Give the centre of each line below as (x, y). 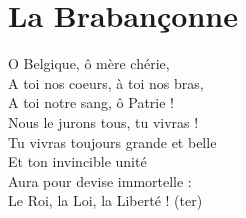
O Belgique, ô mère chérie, (89, 63)
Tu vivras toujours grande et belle (112, 141)
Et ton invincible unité (77, 161)
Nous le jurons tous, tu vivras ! (103, 121)
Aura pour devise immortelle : (100, 180)
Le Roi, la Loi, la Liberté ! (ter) (105, 200)
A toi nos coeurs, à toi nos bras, (106, 82)
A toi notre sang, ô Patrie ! (91, 102)
